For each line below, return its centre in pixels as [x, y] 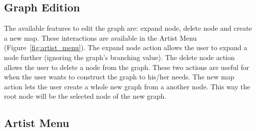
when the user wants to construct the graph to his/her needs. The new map [119, 77]
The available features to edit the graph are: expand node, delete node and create [128, 28]
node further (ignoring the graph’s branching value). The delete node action [120, 57]
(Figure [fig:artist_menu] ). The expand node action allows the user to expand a [126, 47]
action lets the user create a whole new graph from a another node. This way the [127, 86]
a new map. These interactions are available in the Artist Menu [100, 37]
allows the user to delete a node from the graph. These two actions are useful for [127, 67]
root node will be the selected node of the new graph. [85, 96]
